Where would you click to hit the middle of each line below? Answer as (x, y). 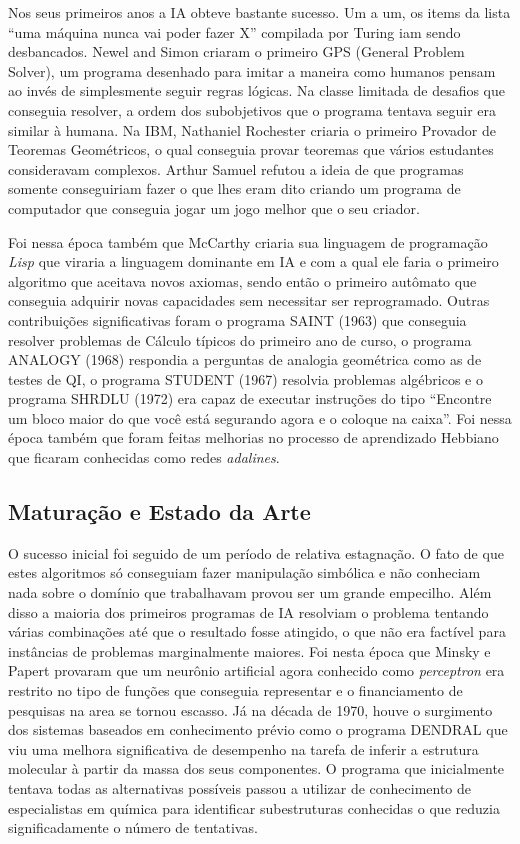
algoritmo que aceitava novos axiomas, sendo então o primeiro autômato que (242, 280)
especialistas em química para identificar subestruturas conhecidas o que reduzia (254, 807)
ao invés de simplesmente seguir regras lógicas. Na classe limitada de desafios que (257, 90)
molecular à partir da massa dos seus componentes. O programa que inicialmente (256, 768)
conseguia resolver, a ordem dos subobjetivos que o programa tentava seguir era (252, 109)
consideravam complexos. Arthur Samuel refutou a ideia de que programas (236, 168)
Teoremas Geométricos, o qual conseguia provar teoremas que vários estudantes (251, 149)
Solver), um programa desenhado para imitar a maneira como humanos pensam (252, 70)
